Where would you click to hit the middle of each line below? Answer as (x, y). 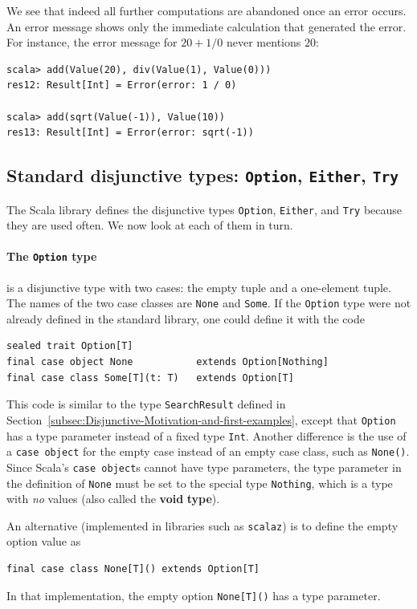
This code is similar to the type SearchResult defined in (146, 404)
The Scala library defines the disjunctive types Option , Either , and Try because (204, 209)
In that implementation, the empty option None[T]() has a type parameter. (194, 595)
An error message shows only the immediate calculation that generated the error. (206, 26)
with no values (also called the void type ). (113, 499)
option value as (44, 541)
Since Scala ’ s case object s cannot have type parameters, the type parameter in (204, 467)
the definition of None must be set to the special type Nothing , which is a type (200, 483)
